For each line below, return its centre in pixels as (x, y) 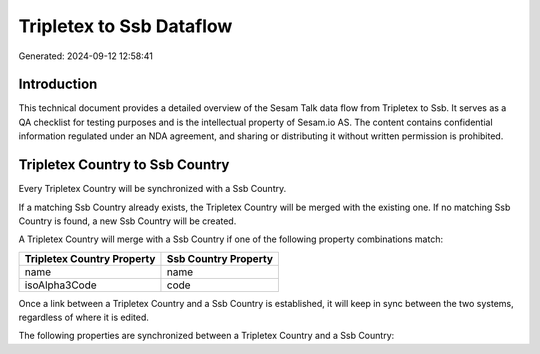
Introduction (58, 84)
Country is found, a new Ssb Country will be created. (127, 221)
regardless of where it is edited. (84, 317)
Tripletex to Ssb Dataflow (125, 26)
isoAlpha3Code (60, 285)
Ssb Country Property (220, 258)
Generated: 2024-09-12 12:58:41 (86, 56)
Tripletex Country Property (90, 258)
